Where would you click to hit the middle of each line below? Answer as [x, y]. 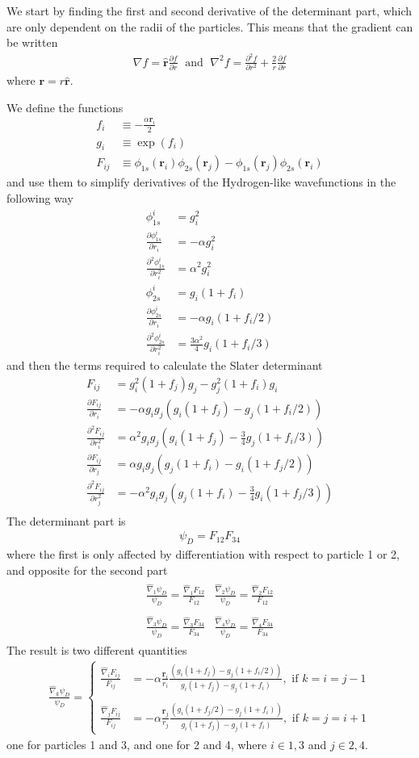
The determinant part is [66, 520]
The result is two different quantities [97, 649]
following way [40, 197]
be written [32, 42]
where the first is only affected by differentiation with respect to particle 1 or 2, [203, 554]
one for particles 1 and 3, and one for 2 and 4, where [137, 744]
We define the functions [65, 107]
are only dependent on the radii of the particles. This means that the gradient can [210, 26]
